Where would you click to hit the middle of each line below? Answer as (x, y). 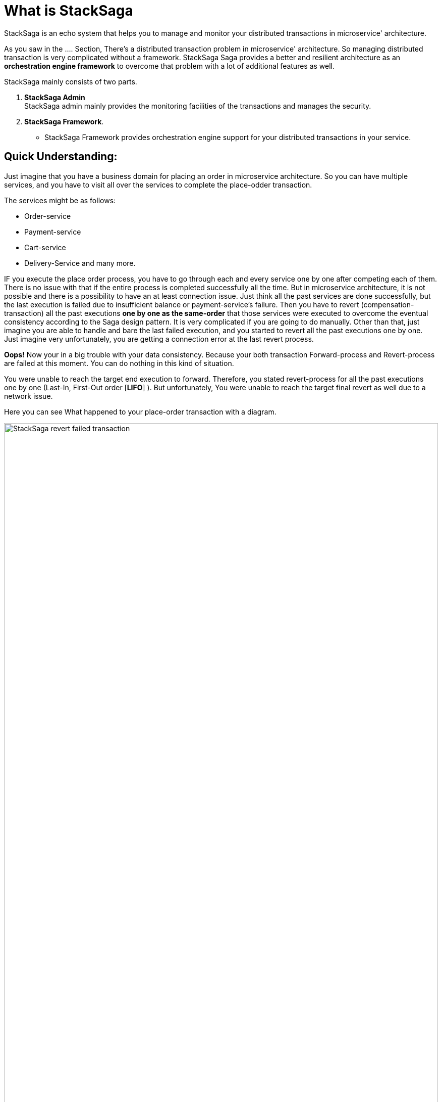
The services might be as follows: (60, 200)
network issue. (29, 396)
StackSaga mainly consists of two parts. (71, 81)
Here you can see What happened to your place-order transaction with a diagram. (140, 411)
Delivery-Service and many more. (80, 263)
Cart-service (45, 247)
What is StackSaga (69, 11)
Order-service (48, 216)
